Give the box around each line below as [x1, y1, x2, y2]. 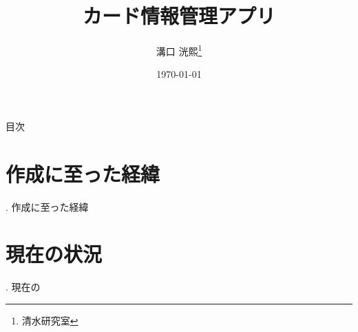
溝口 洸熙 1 [156, 42, 202, 58]
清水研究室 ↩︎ [21, 313, 78, 327]
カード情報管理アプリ [82, 1, 275, 30]
